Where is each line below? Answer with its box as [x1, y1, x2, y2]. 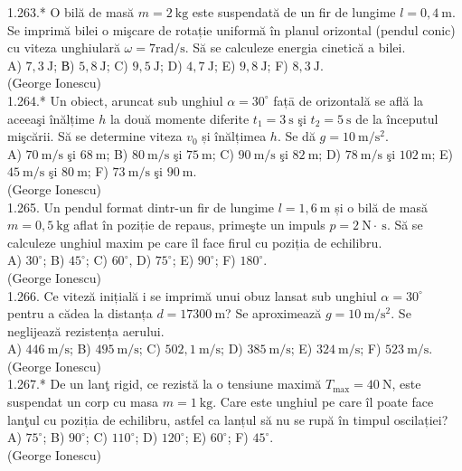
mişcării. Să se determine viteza [7, 127, 183, 146]
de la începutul [355, 108, 438, 127]
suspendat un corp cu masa [7, 392, 159, 411]
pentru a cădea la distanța [7, 304, 153, 323]
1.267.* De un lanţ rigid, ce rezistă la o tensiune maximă [7, 374, 322, 393]
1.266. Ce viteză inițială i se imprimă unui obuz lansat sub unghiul [7, 286, 377, 305]
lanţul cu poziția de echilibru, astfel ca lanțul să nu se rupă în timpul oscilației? [7, 410, 448, 429]
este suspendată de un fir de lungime [192, 3, 396, 21]
